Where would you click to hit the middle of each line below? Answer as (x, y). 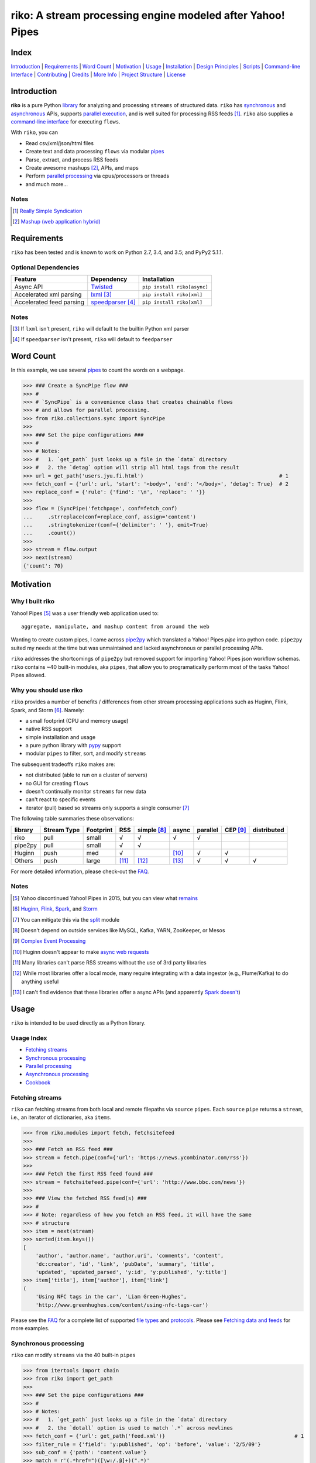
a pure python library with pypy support (73, 746)
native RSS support (49, 729)
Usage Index (29, 1038)
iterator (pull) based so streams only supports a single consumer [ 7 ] (107, 808)
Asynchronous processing (57, 1074)
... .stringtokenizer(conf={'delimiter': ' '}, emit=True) (116, 525)
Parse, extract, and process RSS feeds (72, 159)
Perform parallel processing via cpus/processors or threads (97, 176)
